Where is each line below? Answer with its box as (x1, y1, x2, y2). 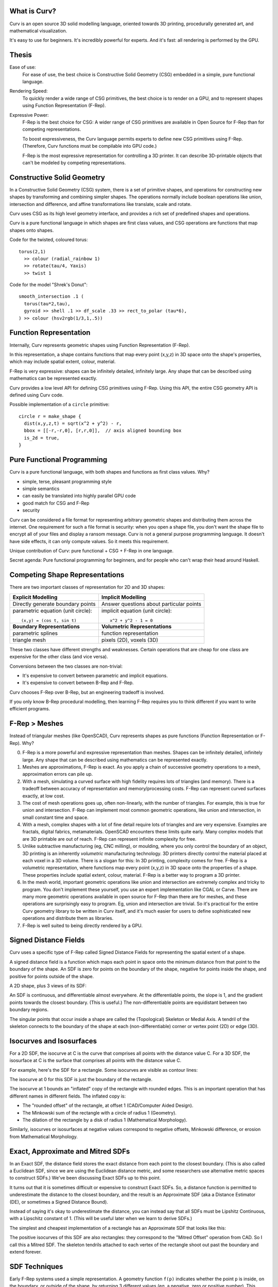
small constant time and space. (22, 814, 89, 821)
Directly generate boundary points (12, 600, 96, 607)
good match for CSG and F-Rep (22, 500, 90, 506)
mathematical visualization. (9, 27, 67, 33)
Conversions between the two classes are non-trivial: (9, 663, 123, 669)
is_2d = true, (24, 435, 60, 441)
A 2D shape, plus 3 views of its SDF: (9, 983, 87, 989)
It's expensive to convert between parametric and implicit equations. (22, 672, 168, 679)
